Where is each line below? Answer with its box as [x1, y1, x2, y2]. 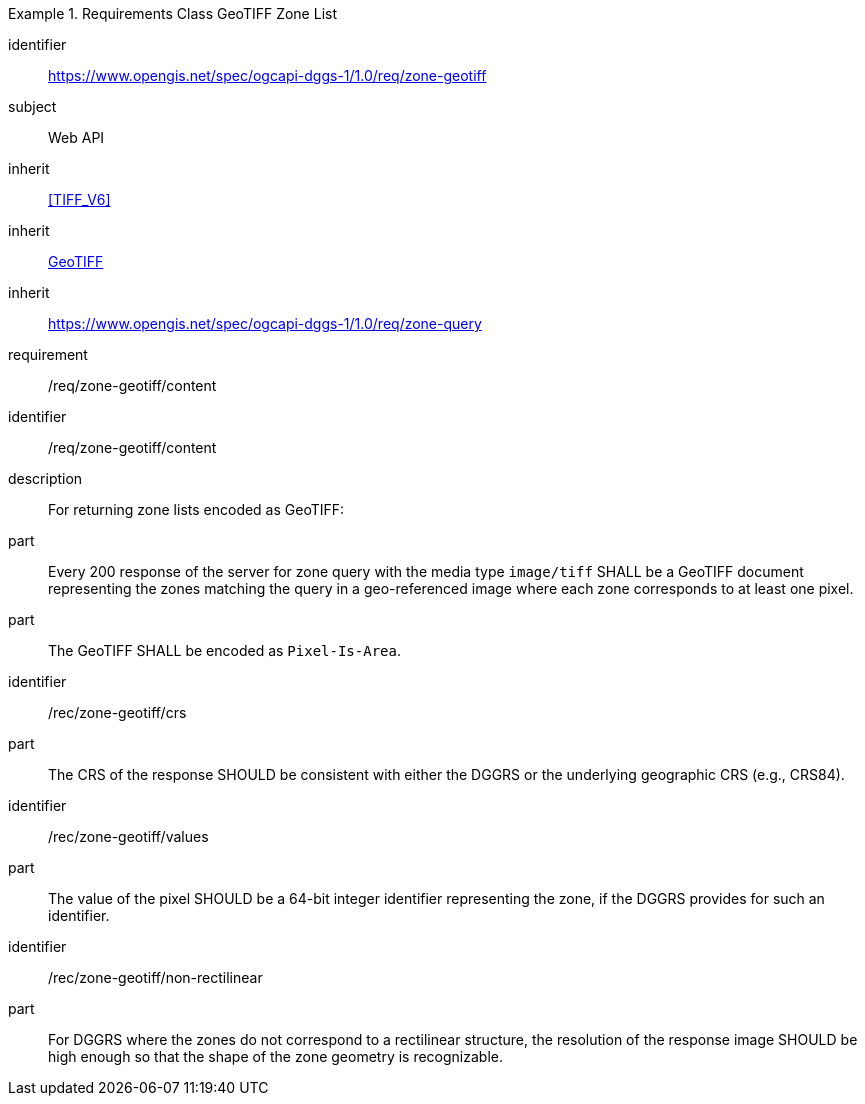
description [8, 470, 83, 487]
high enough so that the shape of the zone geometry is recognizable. [48, 1048, 504, 1065]
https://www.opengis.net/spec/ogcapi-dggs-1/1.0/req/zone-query [48, 315, 482, 332]
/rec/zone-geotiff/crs [48, 704, 187, 721]
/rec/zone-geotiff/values [48, 828, 209, 845]
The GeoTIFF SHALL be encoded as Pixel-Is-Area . [48, 642, 401, 659]
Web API [48, 129, 105, 146]
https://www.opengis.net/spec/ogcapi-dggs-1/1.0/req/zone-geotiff [48, 67, 487, 84]
